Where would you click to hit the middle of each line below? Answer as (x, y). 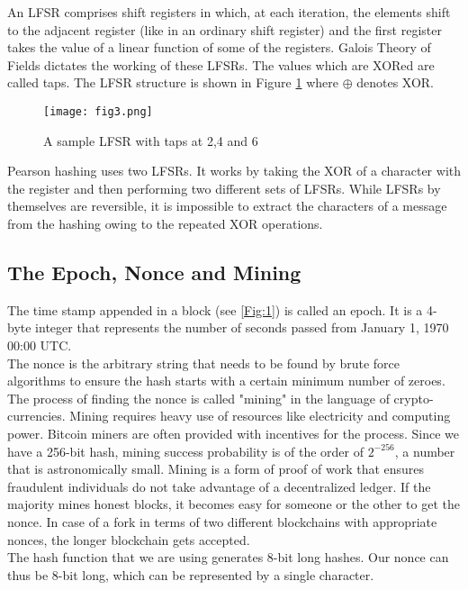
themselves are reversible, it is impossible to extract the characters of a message (227, 206)
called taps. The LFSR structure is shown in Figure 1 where (173, 82)
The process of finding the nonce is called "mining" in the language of (198, 398)
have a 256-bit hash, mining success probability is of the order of (186, 451)
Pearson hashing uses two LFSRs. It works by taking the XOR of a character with (234, 171)
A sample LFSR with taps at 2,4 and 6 (151, 140)
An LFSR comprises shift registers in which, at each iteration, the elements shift (229, 12)
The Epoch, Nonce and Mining (154, 272)
